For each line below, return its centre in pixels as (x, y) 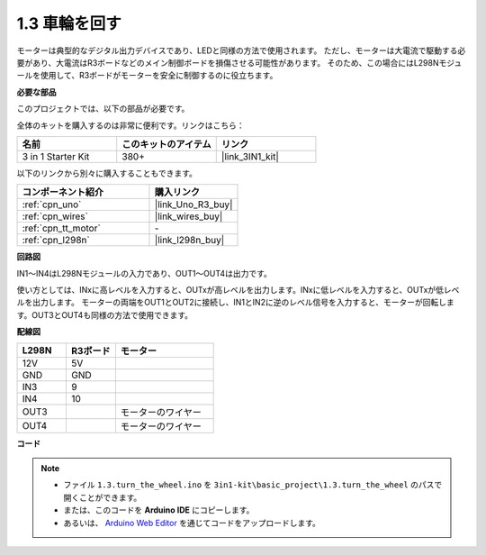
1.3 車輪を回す (69, 23)
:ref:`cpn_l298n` (56, 241)
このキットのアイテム (166, 144)
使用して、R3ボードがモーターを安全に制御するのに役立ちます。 (159, 76)
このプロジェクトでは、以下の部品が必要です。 (103, 109)
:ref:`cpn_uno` (52, 205)
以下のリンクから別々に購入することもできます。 (107, 173)
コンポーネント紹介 (63, 192)
